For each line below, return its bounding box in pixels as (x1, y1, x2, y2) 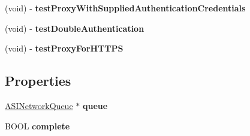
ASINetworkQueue (5, 99, 73, 111)
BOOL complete (5, 119, 70, 132)
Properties (5, 71, 71, 90)
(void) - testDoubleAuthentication (5, 22, 144, 34)
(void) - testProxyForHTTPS (5, 42, 124, 55)
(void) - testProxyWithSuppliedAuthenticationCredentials (5, 2, 246, 14)
